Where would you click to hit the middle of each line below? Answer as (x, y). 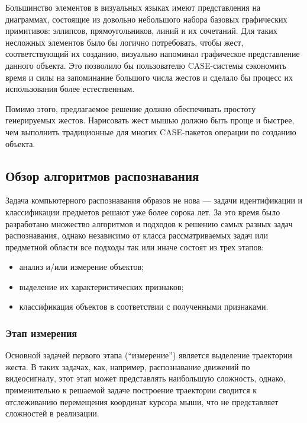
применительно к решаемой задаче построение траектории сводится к (131, 390)
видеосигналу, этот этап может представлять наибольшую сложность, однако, (146, 378)
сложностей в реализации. (52, 413)
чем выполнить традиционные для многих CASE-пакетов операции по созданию (151, 131)
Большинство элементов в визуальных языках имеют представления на (133, 7)
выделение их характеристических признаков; (101, 286)
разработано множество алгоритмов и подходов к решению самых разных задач (149, 223)
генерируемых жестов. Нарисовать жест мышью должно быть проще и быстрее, (150, 120)
